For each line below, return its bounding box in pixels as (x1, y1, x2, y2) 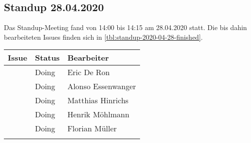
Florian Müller (67, 123, 117, 134)
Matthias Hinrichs (67, 95, 129, 106)
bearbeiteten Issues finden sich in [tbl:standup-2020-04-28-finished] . (4, 32, 203, 42)
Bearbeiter (67, 52, 109, 64)
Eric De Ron (67, 66, 110, 78)
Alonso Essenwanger (67, 80, 136, 92)
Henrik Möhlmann (67, 109, 129, 120)
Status (35, 52, 60, 64)
